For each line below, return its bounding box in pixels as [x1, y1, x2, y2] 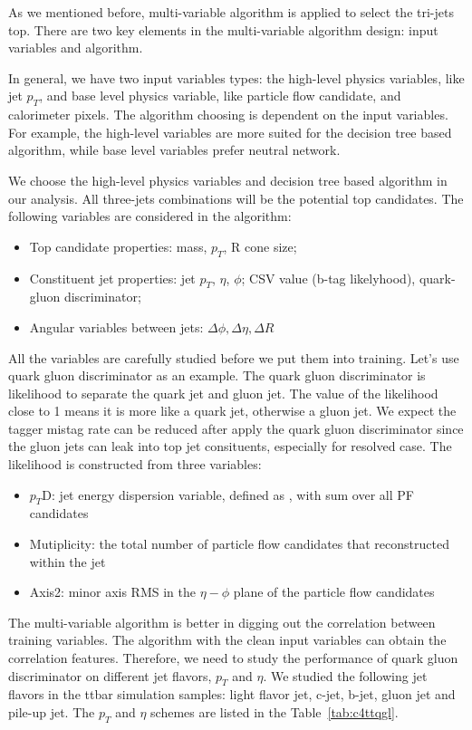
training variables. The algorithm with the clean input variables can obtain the [8, 630, 447, 649]
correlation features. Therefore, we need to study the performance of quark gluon [8, 648, 458, 668]
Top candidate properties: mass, [29, 236, 207, 255]
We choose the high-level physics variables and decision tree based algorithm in [8, 170, 448, 189]
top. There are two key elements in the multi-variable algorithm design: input [8, 20, 438, 39]
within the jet [29, 552, 106, 571]
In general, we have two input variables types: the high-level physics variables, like [8, 68, 465, 87]
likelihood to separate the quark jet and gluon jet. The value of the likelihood [8, 383, 438, 402]
